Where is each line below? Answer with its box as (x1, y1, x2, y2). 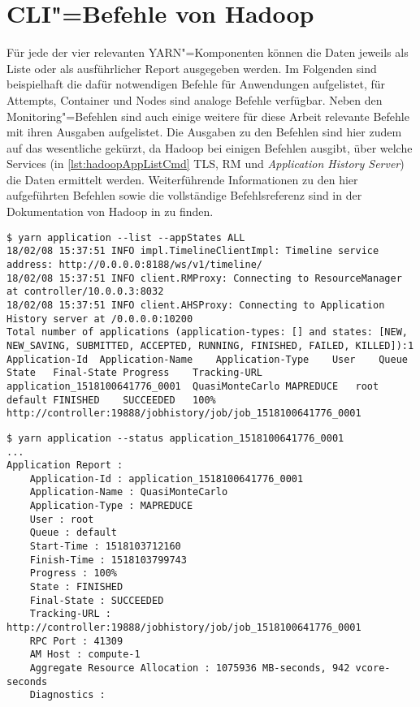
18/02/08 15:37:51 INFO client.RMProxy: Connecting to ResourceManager (6, 272, 402, 284)
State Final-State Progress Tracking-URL (6, 367, 262, 379)
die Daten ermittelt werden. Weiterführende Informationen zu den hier (6, 170, 358, 188)
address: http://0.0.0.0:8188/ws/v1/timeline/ (6, 258, 262, 270)
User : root (29, 513, 94, 525)
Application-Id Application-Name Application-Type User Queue (6, 353, 408, 365)
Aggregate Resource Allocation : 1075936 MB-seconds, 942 (29, 662, 350, 674)
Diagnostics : (29, 689, 106, 701)
